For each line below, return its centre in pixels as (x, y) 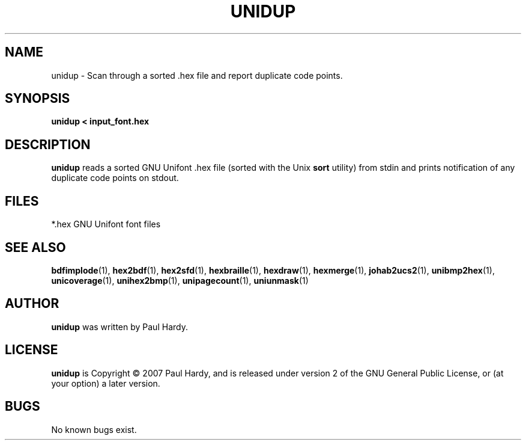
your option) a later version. (106, 383)
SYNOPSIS (38, 99)
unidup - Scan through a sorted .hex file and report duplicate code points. (197, 75)
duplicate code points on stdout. (115, 178)
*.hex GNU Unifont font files (106, 224)
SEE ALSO (35, 247)
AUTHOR (32, 304)
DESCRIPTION (48, 144)
